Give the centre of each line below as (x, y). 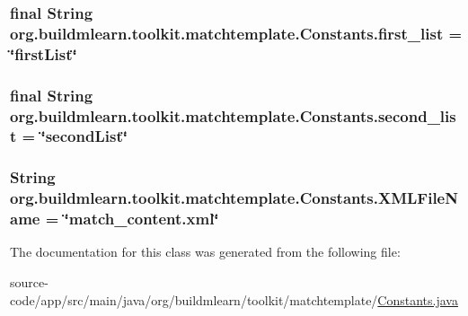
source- (29, 282)
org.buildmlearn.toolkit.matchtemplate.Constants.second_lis (233, 115)
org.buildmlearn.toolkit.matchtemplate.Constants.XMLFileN (234, 198)
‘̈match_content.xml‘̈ (141, 219)
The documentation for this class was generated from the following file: (205, 252)
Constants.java (418, 299)
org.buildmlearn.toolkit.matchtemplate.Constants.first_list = (236, 33)
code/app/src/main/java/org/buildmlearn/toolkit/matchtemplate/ (194, 299)
